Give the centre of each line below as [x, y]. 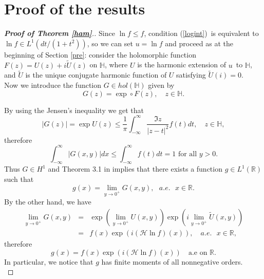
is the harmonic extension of [182, 64]
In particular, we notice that [49, 261]
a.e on [198, 253]
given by [161, 85]
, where [116, 64]
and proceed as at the [199, 43]
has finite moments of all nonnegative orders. [172, 261]
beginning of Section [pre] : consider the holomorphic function [100, 54]
